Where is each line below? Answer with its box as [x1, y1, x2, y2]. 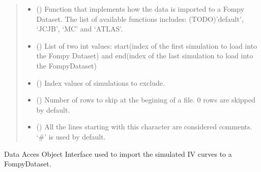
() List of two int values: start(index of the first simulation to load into [36, 40, 257, 51]
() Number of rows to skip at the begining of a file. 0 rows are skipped [36, 94, 255, 105]
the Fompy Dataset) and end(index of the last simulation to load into [36, 50, 253, 61]
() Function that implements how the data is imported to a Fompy [36, 4, 245, 14]
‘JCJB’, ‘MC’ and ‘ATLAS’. [36, 23, 123, 34]
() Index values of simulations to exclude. [36, 77, 165, 88]
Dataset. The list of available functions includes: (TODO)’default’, [36, 13, 244, 24]
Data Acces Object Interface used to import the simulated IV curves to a [4, 148, 232, 159]
